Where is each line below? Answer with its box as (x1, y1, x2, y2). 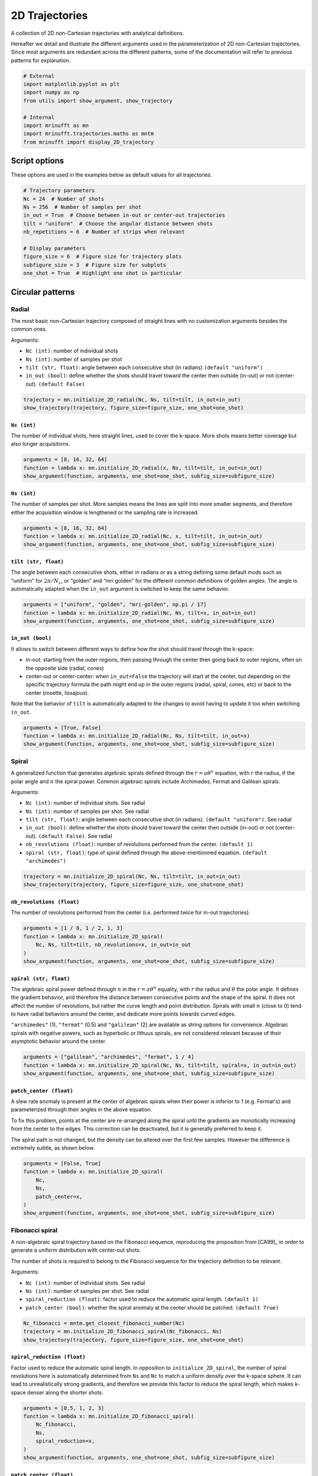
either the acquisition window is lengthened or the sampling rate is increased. (11, 508, 200, 516)
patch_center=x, (35, 1193, 82, 1200)
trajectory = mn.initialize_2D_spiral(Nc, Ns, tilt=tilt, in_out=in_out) (23, 873, 241, 880)
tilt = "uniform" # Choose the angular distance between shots (23, 220, 213, 227)
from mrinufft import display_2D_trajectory (23, 139, 154, 145)
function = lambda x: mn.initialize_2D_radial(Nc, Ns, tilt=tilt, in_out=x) (23, 732, 250, 739)
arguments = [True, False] (23, 724, 101, 731)
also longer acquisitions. (11, 440, 70, 448)
